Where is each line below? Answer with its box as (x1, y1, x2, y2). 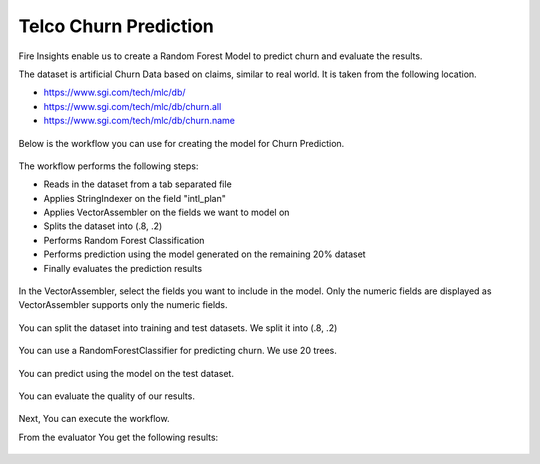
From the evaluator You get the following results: (18, 431, 219, 443)
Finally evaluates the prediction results (43, 262, 203, 274)
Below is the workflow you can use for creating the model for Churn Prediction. (18, 137, 345, 149)
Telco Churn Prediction (18, 15, 214, 37)
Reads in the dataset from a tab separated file (43, 178, 232, 190)
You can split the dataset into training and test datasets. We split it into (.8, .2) (18, 321, 338, 334)
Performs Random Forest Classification (43, 234, 205, 246)
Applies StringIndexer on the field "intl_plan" (43, 192, 227, 204)
